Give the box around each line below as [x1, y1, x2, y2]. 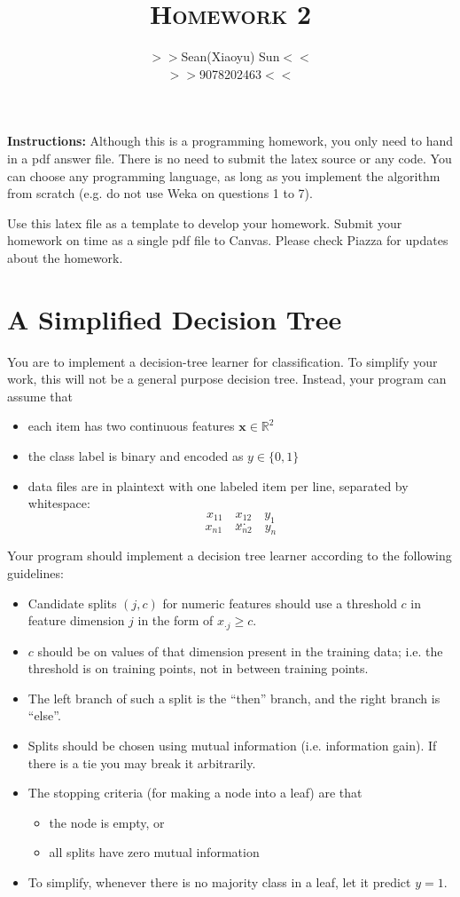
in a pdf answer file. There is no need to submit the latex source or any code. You [7, 148, 452, 167]
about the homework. [7, 248, 123, 266]
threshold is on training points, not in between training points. [27, 659, 369, 678]
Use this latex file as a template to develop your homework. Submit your [7, 213, 402, 232]
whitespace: [27, 494, 90, 512]
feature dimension [27, 611, 125, 630]
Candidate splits [27, 593, 117, 612]
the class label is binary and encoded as [27, 446, 244, 464]
